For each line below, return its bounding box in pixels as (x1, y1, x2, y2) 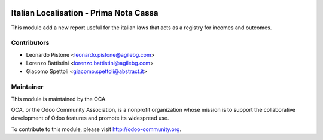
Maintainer (11, 83, 44, 91)
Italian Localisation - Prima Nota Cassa (11, 8, 159, 18)
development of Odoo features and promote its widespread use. (11, 114, 169, 122)
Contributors (11, 39, 50, 47)
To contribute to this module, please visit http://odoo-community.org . (11, 126, 182, 133)
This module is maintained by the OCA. (11, 95, 107, 102)
